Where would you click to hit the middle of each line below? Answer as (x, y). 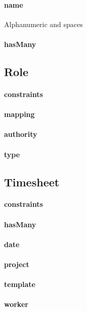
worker (16, 304)
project (17, 264)
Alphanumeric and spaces (43, 24)
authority (21, 134)
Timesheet (32, 182)
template (20, 284)
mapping (19, 114)
